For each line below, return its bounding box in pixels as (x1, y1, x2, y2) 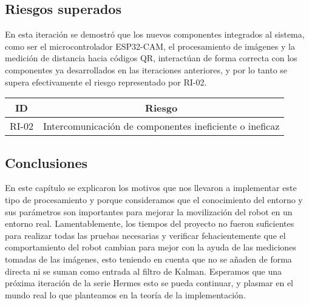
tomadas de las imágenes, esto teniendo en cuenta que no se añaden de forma (5, 252, 292, 265)
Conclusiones (5, 153, 88, 172)
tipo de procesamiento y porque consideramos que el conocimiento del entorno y (5, 193, 303, 206)
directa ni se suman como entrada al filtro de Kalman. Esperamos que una (5, 264, 282, 277)
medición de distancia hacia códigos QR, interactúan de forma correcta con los (5, 52, 297, 64)
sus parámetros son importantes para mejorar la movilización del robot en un (5, 205, 293, 218)
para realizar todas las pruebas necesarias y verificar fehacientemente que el (5, 229, 286, 241)
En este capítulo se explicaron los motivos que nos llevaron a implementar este (5, 181, 297, 194)
